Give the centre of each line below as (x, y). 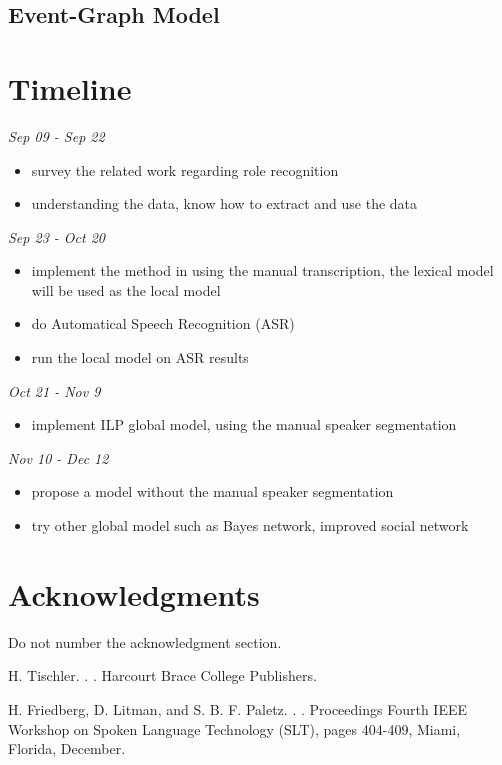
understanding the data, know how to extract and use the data (224, 203)
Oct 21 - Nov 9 (54, 390)
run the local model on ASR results (140, 357)
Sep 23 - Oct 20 (56, 236)
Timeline (70, 87)
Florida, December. (67, 748)
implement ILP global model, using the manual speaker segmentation (244, 424)
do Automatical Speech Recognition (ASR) (163, 323)
